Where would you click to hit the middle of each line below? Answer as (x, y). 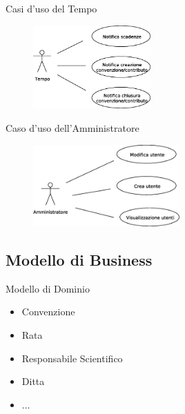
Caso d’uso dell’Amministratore (72, 128)
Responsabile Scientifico (72, 358)
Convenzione (48, 312)
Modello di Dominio (48, 288)
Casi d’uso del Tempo (51, 8)
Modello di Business (79, 260)
